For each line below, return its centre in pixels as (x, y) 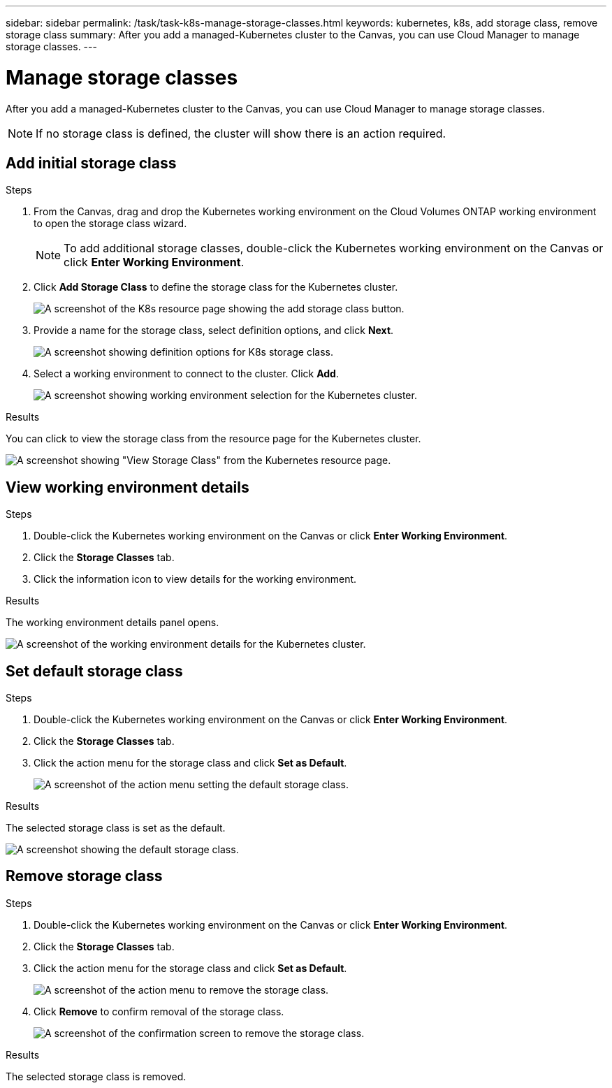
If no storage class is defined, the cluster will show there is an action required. (241, 133)
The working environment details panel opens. (112, 623)
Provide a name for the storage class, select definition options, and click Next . (214, 331)
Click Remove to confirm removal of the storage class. (159, 1011)
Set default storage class (94, 671)
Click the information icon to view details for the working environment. (195, 579)
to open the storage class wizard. (110, 224)
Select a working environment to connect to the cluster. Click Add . (186, 374)
